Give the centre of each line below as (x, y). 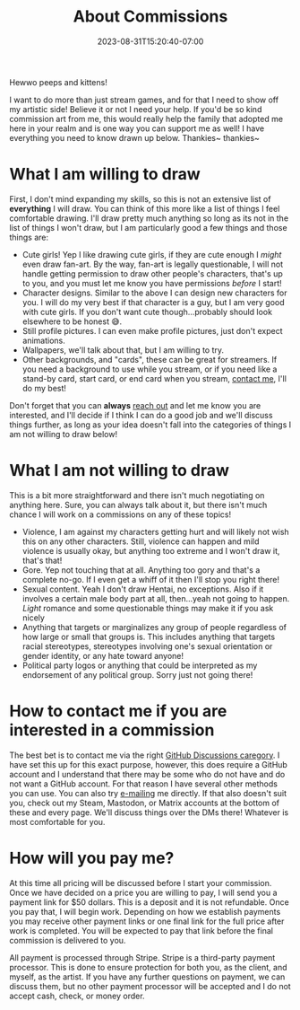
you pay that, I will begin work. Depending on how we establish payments (145, 911)
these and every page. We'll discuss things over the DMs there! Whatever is (149, 812)
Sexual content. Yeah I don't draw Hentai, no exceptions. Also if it (143, 589)
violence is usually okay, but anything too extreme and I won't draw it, (151, 550)
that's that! (42, 560)
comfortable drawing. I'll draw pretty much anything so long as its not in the (149, 218)
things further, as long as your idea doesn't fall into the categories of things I (150, 425)
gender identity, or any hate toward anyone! (103, 655)
